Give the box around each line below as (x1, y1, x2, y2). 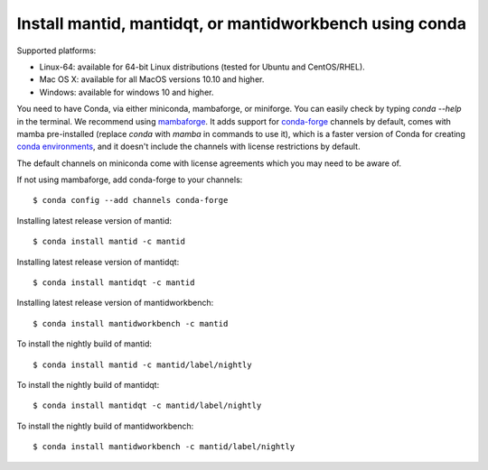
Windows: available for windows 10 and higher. (39, 87, 214, 97)
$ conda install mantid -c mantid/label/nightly (33, 359, 252, 370)
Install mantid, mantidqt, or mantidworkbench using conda (16, 14, 467, 33)
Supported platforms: (16, 45, 97, 56)
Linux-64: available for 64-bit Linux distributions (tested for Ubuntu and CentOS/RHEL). (39, 61, 365, 72)
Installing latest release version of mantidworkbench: (16, 298, 214, 309)
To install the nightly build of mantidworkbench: (16, 420, 194, 431)
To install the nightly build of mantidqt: (16, 379, 160, 390)
